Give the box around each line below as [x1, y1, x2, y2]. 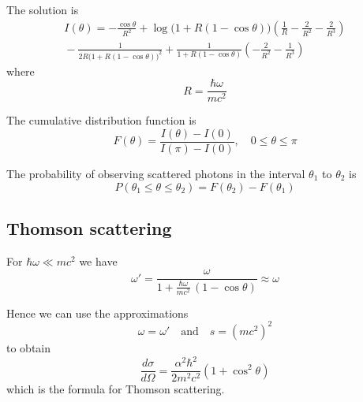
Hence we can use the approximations [6, 304, 189, 321]
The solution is [6, 2, 79, 17]
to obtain [6, 339, 51, 355]
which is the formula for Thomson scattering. [6, 381, 225, 397]
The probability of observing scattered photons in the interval [6, 165, 305, 181]
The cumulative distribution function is [6, 112, 196, 128]
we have [79, 252, 118, 269]
